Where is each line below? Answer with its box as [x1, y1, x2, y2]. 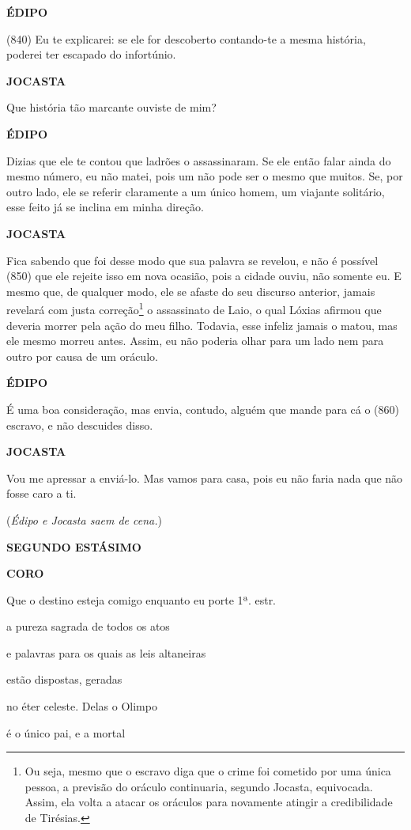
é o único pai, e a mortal [6, 724, 126, 741]
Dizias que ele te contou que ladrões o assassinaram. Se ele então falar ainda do [6, 152, 391, 169]
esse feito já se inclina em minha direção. [6, 199, 204, 215]
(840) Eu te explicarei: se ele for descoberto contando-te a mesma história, [6, 30, 366, 47]
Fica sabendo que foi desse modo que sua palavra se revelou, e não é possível [6, 252, 379, 268]
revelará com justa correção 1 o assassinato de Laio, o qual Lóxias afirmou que [6, 299, 382, 317]
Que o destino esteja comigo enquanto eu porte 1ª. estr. [6, 591, 277, 608]
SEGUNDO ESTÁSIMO [6, 538, 141, 555]
